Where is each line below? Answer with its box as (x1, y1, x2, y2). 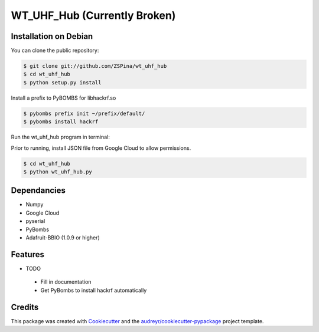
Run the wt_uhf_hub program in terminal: (11, 133, 110, 141)
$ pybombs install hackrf (23, 119, 99, 125)
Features (11, 249, 44, 259)
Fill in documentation (40, 278, 92, 285)
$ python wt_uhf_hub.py (23, 168, 93, 175)
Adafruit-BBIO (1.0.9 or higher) (25, 234, 100, 241)
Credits (11, 302, 39, 312)
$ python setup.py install (23, 79, 102, 86)
